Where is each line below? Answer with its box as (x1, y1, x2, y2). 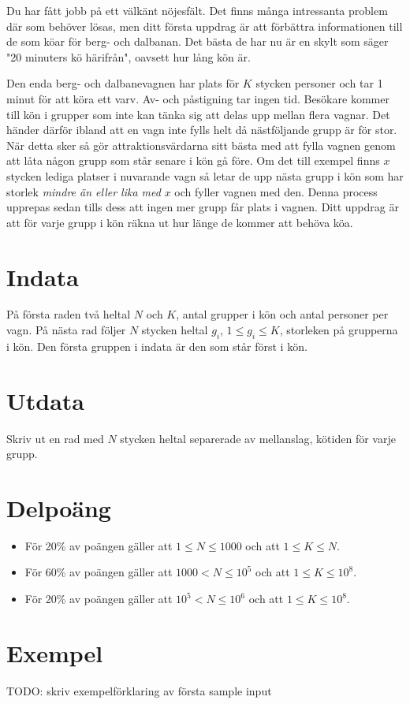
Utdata (6, 384, 85, 416)
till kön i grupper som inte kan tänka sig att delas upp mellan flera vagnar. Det (6, 106, 390, 122)
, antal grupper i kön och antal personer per (176, 306, 389, 322)
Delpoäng (6, 491, 111, 523)
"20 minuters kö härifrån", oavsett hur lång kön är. (6, 48, 251, 65)
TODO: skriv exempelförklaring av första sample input (6, 682, 272, 698)
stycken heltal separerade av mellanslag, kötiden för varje (120, 430, 396, 446)
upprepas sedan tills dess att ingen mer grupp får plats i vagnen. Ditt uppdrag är (6, 199, 399, 215)
